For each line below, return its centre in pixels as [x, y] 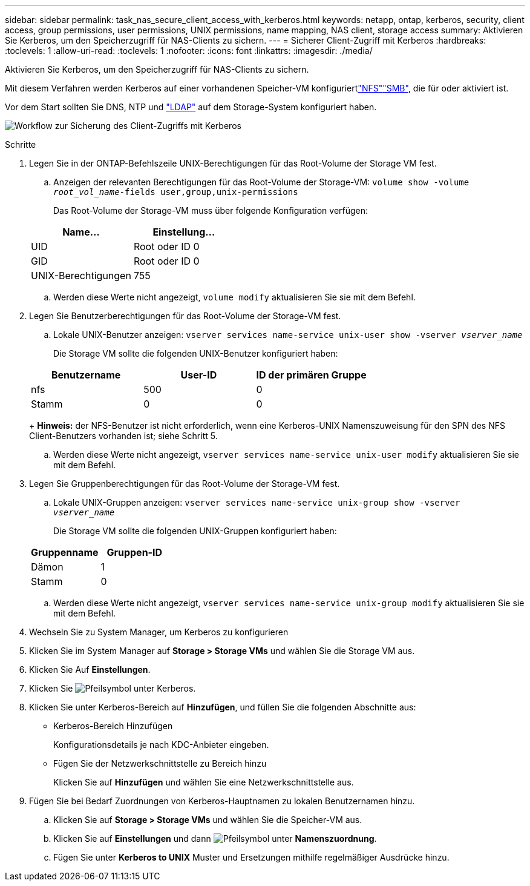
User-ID [199, 375]
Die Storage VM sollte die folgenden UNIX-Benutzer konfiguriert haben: [196, 353]
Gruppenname [65, 552]
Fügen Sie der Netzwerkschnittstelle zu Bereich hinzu [160, 763]
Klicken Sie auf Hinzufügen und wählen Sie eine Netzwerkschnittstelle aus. [204, 782]
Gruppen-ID [135, 552]
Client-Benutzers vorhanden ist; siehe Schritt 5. [123, 436]
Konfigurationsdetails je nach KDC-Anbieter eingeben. [161, 745]
